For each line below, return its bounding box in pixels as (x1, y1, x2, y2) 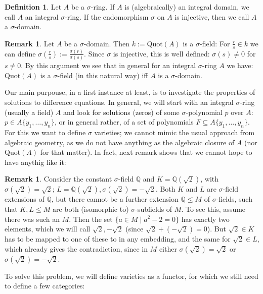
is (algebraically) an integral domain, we (124, 2, 249, 12)
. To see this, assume (181, 203, 246, 214)
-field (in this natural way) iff (57, 70, 148, 80)
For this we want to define (5, 127, 86, 137)
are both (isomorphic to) (52, 203, 129, 214)
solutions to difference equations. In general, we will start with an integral (5, 97, 234, 107)
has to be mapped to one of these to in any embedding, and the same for (5, 233, 231, 244)
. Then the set (69, 213, 113, 224)
